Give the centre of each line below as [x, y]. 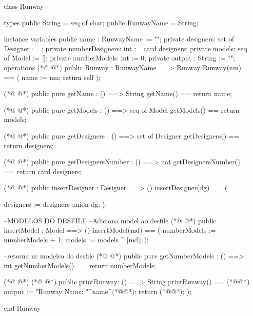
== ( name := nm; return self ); [52, 77]
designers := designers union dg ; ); [56, 204]
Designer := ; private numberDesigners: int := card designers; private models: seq [126, 48]
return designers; [29, 145]
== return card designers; [43, 171]
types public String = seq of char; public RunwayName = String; [101, 22]
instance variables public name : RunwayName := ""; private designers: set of [119, 39]
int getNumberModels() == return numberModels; [80, 265]
